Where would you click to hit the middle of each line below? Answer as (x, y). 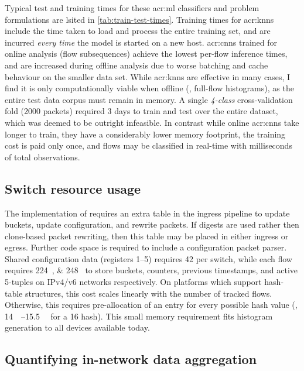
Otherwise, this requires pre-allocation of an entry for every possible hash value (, (151, 305)
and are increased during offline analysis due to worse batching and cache (136, 65)
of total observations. (42, 157)
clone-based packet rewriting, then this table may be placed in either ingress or (147, 236)
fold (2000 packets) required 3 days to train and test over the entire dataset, (141, 111)
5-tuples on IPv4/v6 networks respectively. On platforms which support (133, 282)
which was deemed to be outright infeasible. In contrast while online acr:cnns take (152, 122)
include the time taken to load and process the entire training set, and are (138, 31)
